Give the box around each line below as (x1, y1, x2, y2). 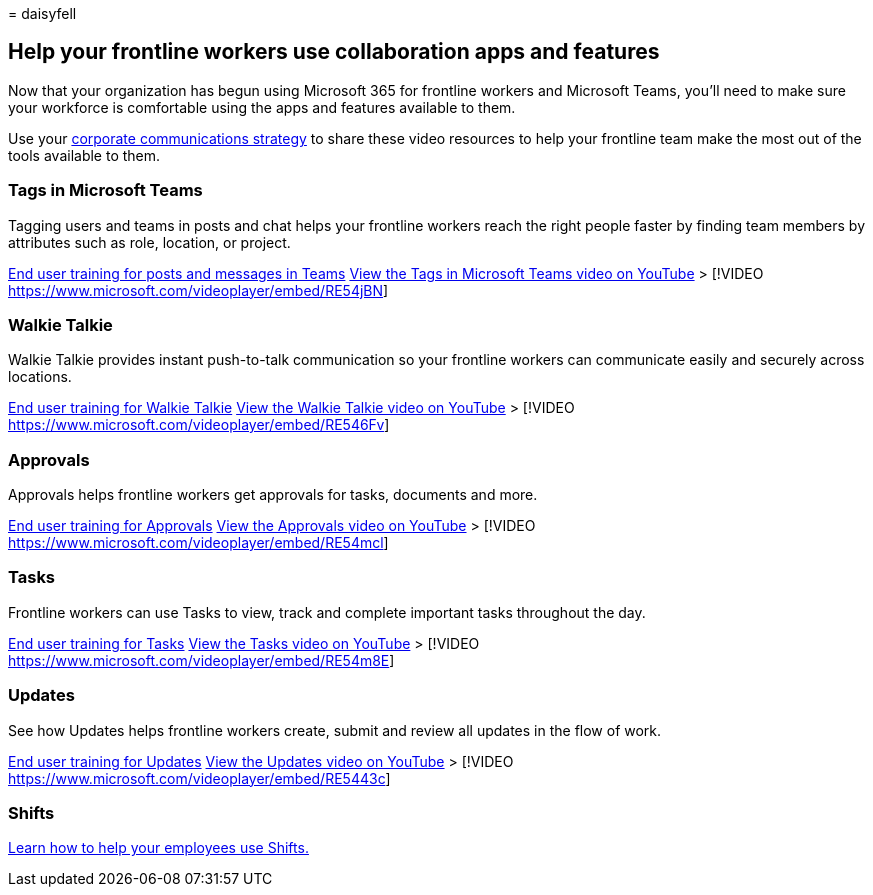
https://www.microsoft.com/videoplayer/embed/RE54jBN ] (8, 281, 389, 299)
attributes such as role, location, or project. (8, 233, 291, 251)
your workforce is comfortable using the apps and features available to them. (8, 98, 516, 116)
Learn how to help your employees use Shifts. (8, 839, 309, 857)
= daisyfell (8, 5, 77, 22)
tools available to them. (8, 146, 161, 164)
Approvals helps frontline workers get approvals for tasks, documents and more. (8, 486, 538, 504)
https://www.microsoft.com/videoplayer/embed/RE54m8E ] (8, 651, 395, 669)
